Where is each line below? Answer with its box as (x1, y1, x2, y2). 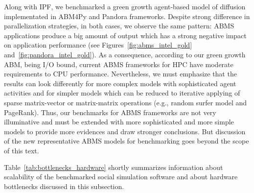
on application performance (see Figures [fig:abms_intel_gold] (4, 40, 192, 50)
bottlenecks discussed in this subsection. (4, 181, 124, 191)
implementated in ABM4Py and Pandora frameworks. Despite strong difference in (4, 11, 250, 21)
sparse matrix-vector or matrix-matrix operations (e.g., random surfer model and (4, 97, 247, 107)
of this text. (4, 145, 39, 155)
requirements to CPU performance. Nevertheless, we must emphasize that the (4, 69, 237, 79)
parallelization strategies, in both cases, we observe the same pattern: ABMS (4, 21, 234, 31)
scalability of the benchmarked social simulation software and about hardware (4, 171, 238, 182)
